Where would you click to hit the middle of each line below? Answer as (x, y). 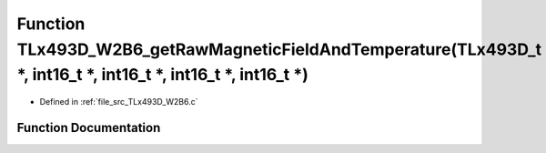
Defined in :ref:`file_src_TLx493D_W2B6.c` (119, 102)
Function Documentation (89, 127)
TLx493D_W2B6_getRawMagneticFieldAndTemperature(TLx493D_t (279, 49)
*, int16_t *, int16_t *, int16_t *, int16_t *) (162, 75)
